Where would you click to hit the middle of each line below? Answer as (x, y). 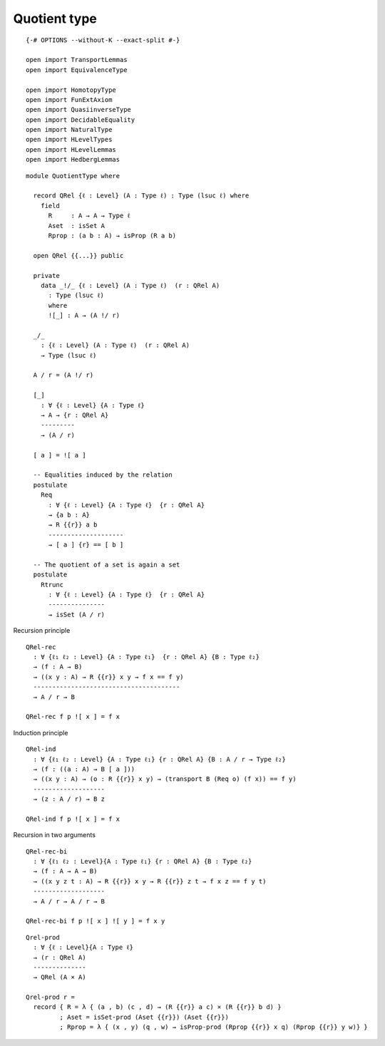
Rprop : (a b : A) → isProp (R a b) (112, 235)
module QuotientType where (73, 176)
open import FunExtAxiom (69, 99)
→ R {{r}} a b (73, 525)
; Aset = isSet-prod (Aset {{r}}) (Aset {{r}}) (144, 1017)
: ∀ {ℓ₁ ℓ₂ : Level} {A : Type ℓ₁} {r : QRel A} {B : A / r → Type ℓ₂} (160, 759)
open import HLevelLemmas (71, 149)
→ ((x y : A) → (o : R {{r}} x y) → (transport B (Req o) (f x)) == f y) (165, 779)
